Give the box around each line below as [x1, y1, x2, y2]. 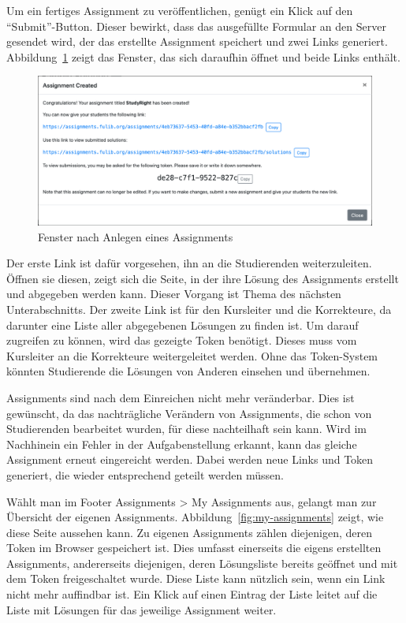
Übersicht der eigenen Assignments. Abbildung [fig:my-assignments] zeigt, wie [6, 509, 384, 525]
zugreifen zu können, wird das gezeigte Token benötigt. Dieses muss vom [6, 332, 357, 349]
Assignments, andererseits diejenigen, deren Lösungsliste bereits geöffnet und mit [6, 554, 398, 571]
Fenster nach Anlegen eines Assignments [38, 228, 233, 244]
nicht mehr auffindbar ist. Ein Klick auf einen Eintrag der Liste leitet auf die [6, 586, 378, 602]
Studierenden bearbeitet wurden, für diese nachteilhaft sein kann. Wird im [6, 420, 367, 437]
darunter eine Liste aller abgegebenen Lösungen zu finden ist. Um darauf [6, 316, 359, 333]
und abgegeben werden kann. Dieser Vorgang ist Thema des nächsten [6, 285, 341, 302]
